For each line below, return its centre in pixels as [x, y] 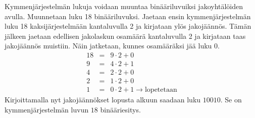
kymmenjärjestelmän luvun [47, 109]
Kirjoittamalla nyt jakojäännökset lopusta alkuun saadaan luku [103, 100]
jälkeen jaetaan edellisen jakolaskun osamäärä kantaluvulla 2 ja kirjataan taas [125, 36]
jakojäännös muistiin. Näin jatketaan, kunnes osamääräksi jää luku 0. [112, 46]
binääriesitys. [120, 109]
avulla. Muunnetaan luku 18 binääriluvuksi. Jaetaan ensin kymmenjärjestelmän [128, 16]
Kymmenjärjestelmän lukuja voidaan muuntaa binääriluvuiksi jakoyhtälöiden [124, 6]
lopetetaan [161, 90]
